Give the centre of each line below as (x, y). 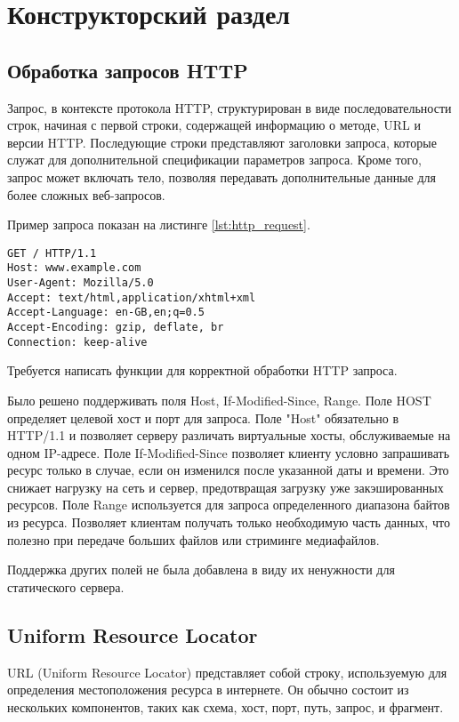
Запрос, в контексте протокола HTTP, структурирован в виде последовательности (229, 107)
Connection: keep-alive (77, 342)
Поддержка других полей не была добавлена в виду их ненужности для (201, 570)
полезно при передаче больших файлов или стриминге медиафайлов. (193, 539)
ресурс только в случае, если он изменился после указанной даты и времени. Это (228, 470)
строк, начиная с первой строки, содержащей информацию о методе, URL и (214, 125)
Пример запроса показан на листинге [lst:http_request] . (159, 225)
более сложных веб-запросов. (86, 194)
